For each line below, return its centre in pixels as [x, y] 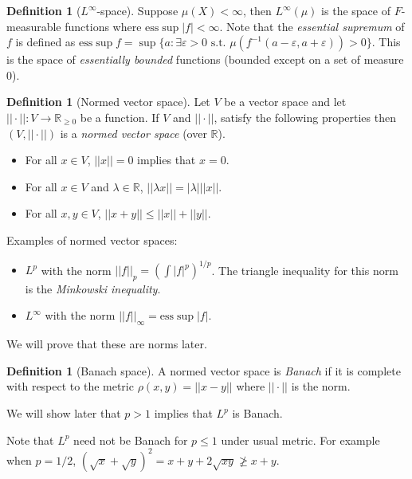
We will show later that [64, 413]
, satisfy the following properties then [305, 117]
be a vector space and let [285, 102]
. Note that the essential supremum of [312, 26]
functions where [103, 26]
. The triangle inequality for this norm [305, 270]
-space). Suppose [137, 10]
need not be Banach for [131, 440]
